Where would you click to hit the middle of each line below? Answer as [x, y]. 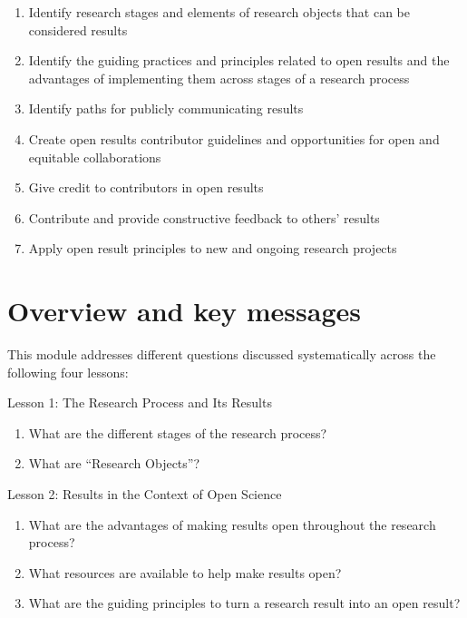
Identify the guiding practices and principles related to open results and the [239, 60]
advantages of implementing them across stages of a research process [219, 78]
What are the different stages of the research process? [178, 432]
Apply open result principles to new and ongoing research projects [213, 248]
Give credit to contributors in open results [146, 187]
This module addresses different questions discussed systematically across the [222, 354]
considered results [78, 29]
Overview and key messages [184, 311]
